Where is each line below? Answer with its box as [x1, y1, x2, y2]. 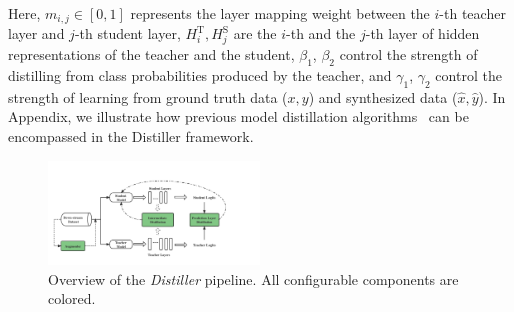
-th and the [286, 23, 356, 44]
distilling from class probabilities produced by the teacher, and [8, 64, 392, 85]
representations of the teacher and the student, [8, 44, 295, 65]
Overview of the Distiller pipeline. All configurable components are [48, 268, 459, 289]
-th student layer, [74, 23, 181, 44]
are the [233, 23, 277, 44]
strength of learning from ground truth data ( [8, 86, 288, 107]
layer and [8, 23, 65, 44]
